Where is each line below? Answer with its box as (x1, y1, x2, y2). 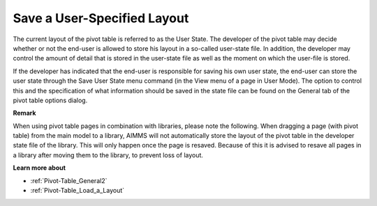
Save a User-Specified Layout (13, 10, 189, 26)
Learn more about (13, 164, 66, 172)
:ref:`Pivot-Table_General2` (30, 176, 108, 184)
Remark (13, 109, 36, 118)
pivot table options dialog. (13, 96, 88, 104)
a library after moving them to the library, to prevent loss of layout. (13, 150, 204, 159)
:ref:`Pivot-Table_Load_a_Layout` (30, 187, 125, 195)
